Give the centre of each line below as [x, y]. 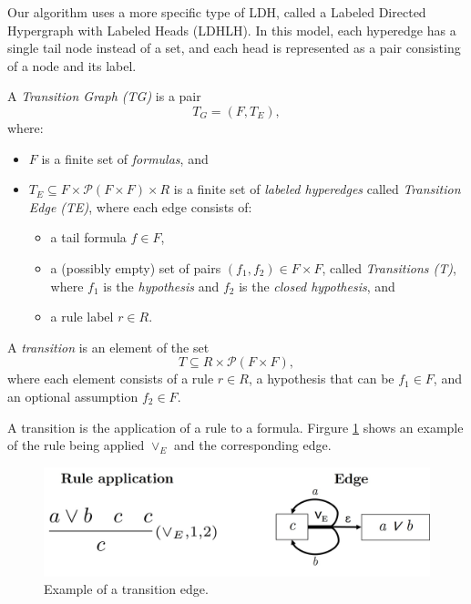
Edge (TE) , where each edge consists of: [140, 206]
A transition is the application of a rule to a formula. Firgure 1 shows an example [235, 427]
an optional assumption [73, 396]
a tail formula [88, 237]
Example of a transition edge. [126, 589]
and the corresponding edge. [253, 445]
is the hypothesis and [161, 286]
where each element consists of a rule [111, 379]
